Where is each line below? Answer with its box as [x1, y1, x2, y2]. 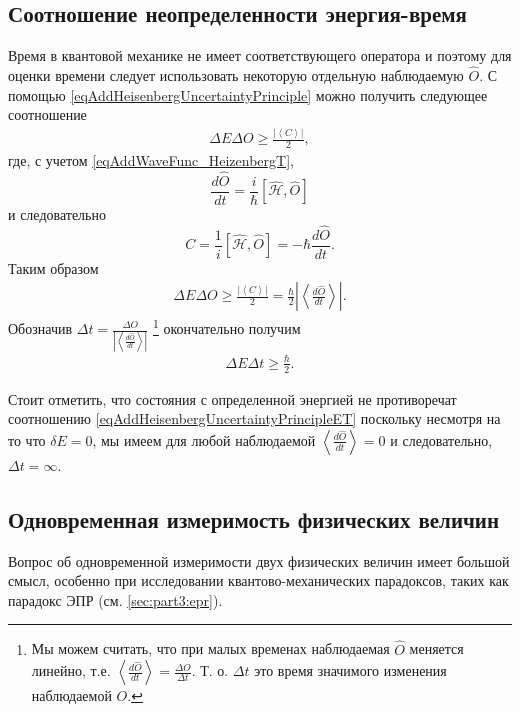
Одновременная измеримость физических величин [8, 503, 500, 534]
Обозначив [8, 318, 73, 338]
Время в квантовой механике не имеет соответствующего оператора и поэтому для [8, 45, 512, 66]
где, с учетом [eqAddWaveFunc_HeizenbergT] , [8, 149, 294, 170]
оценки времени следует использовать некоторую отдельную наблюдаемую [8, 65, 464, 86]
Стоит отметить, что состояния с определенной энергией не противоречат [8, 388, 457, 409]
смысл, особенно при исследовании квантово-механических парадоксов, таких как [8, 570, 509, 591]
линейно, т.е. [31, 660, 111, 681]
